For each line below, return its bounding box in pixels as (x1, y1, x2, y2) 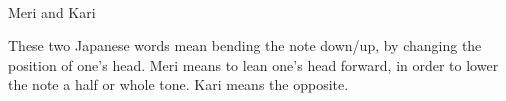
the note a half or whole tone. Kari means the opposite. (8, 74, 349, 95)
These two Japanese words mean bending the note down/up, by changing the (8, 35, 482, 56)
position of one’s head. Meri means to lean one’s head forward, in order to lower (8, 54, 499, 75)
